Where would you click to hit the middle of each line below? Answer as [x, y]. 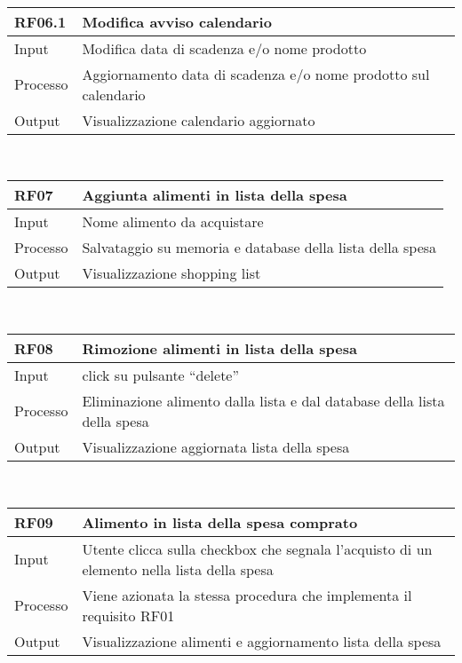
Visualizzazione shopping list [171, 273]
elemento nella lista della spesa [178, 569]
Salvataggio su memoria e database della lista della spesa [259, 248]
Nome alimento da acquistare [173, 222]
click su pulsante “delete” [161, 375]
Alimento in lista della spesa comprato [220, 522]
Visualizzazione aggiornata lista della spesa [216, 446]
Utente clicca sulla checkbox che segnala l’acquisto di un [257, 549]
